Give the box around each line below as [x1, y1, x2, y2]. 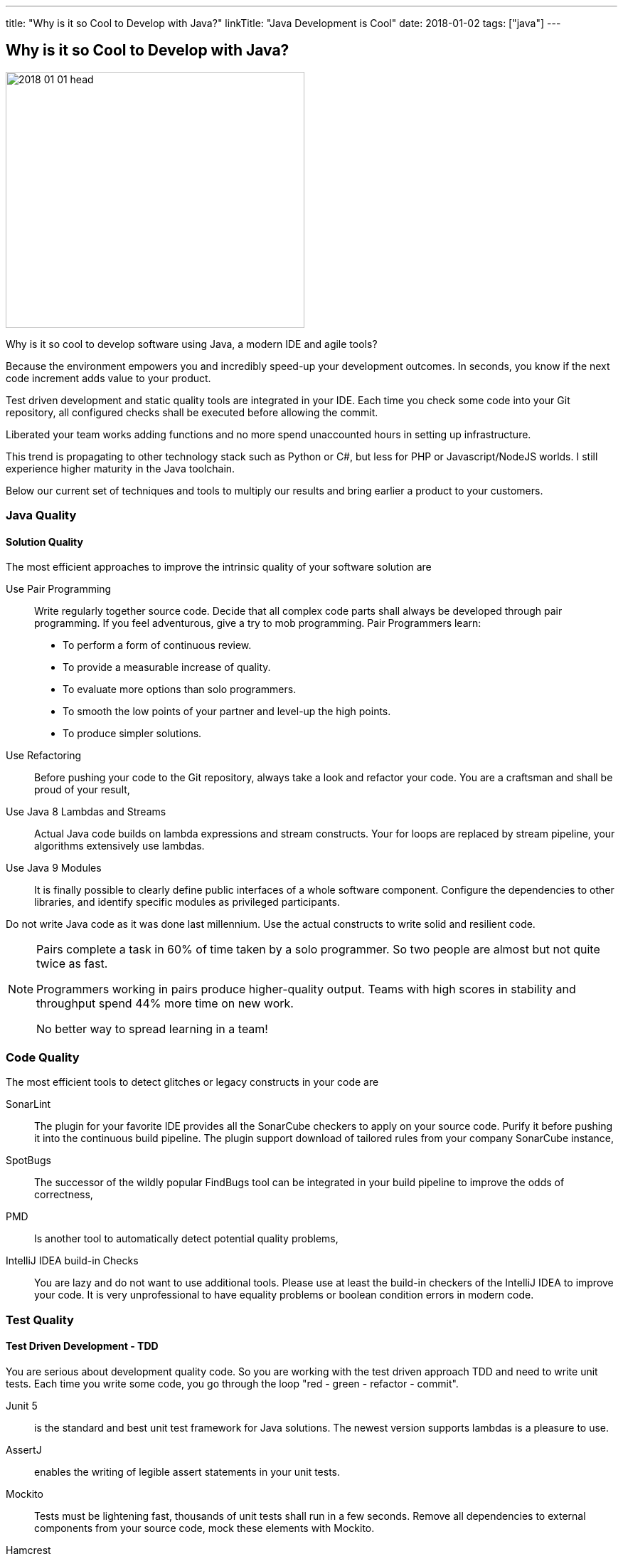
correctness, [34, 1188, 93, 1201]
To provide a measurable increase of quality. [63, 661, 271, 674]
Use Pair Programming [6, 583, 112, 596]
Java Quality [6, 508, 77, 523]
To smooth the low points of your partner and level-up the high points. [63, 705, 391, 718]
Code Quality [6, 1050, 80, 1064]
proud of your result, [34, 783, 130, 796]
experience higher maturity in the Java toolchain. [6, 462, 235, 475]
